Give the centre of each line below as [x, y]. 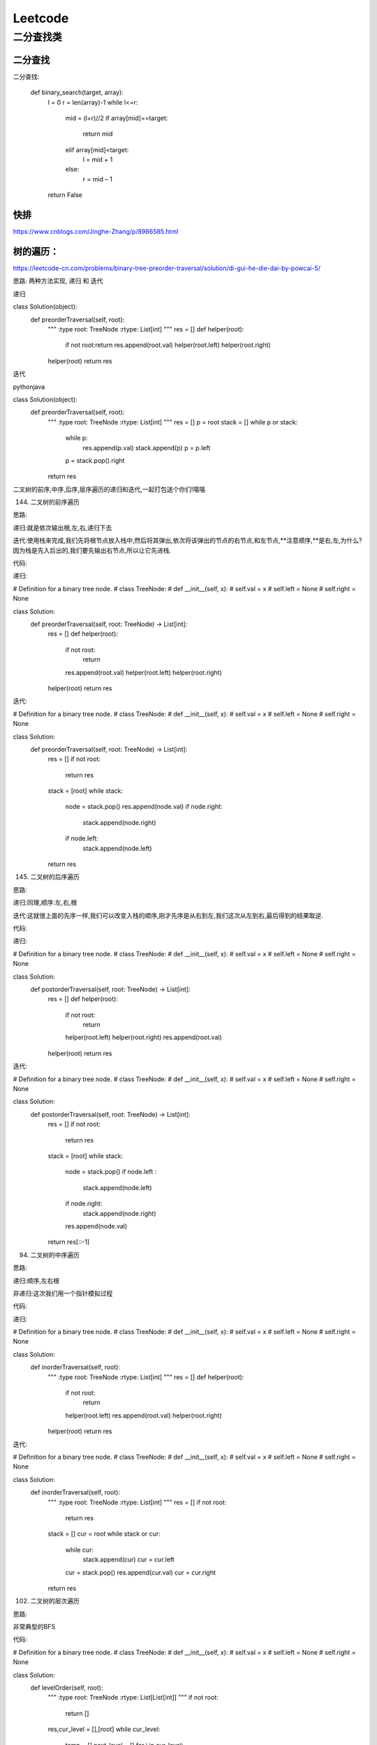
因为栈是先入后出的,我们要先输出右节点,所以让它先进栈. [92, 550]
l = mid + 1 [98, 160]
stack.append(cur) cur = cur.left [128, 1559]
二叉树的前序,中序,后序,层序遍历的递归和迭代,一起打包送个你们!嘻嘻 [109, 489]
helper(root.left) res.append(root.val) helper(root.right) [144, 1415]
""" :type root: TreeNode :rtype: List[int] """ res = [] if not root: [137, 1502]
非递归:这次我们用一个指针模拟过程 [63, 1293]
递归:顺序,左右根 [36, 1280]
